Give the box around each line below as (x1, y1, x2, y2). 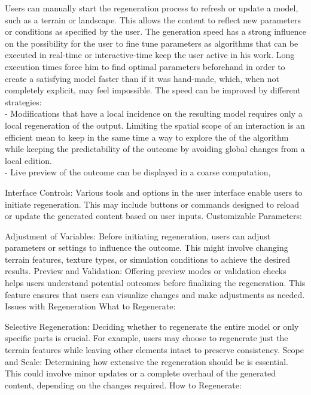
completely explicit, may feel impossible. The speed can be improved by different (5, 84, 301, 96)
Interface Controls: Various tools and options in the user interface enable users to (5, 186, 303, 198)
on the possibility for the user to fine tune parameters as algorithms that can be (5, 37, 298, 49)
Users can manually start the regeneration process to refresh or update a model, (5, 2, 298, 14)
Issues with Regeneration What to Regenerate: (5, 300, 176, 312)
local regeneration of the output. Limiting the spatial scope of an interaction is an (5, 118, 305, 131)
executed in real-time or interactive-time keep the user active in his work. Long (5, 48, 295, 61)
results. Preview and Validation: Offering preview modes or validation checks (5, 265, 286, 277)
